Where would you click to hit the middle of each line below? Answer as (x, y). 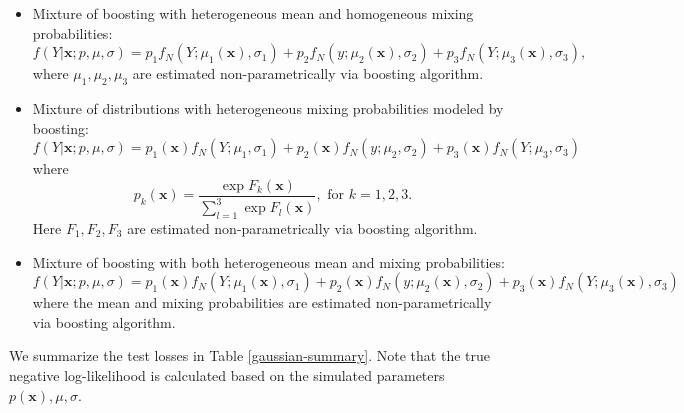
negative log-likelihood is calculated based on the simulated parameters (227, 374)
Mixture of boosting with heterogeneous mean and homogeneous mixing (253, 13)
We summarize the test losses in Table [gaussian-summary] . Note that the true (249, 355)
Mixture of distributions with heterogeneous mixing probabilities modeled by (268, 107)
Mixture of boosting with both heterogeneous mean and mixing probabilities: (268, 261)
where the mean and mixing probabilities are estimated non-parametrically (262, 302)
